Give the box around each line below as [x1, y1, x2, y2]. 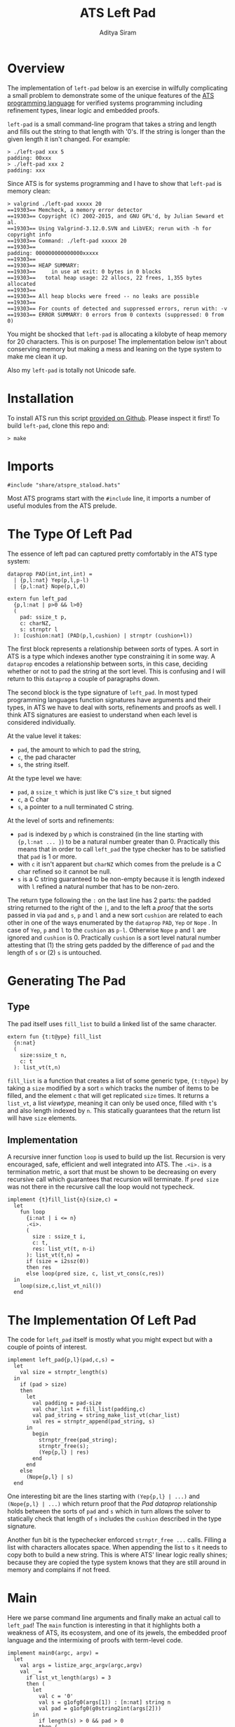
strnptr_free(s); [38, 1442, 90, 1450]
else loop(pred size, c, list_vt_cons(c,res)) [25, 1270, 165, 1278]
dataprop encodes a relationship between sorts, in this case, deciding [7, 659, 208, 668]
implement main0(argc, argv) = [7, 1650, 99, 1657]
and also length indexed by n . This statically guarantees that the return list [7, 1106, 221, 1114]
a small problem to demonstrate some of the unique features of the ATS [7, 91, 215, 99]
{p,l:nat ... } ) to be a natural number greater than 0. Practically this [17, 837, 220, 846]
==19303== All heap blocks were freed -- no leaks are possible [7, 292, 199, 300]
